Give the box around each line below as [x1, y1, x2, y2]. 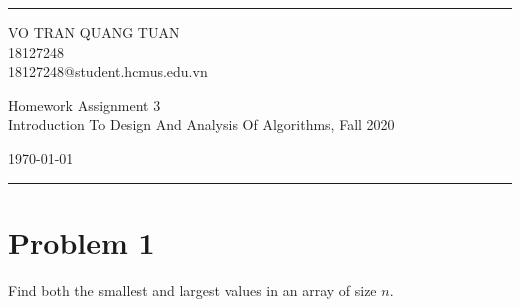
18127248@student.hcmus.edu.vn [8, 61, 208, 82]
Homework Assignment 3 [8, 94, 161, 115]
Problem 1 [8, 221, 155, 262]
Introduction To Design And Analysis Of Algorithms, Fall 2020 [8, 114, 395, 135]
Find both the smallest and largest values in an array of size [8, 279, 377, 300]
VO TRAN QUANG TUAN [8, 22, 180, 42]
